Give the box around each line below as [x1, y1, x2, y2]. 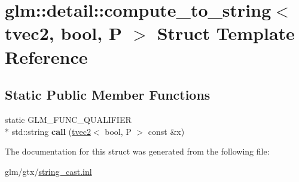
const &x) [148, 125, 185, 137]
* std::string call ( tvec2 [5, 125, 91, 137]
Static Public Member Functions [5, 85, 210, 104]
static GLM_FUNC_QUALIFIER [5, 113, 132, 125]
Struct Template [157, 21, 295, 45]
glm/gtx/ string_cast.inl [5, 165, 92, 177]
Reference [5, 44, 88, 69]
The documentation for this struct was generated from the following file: [5, 145, 270, 158]
